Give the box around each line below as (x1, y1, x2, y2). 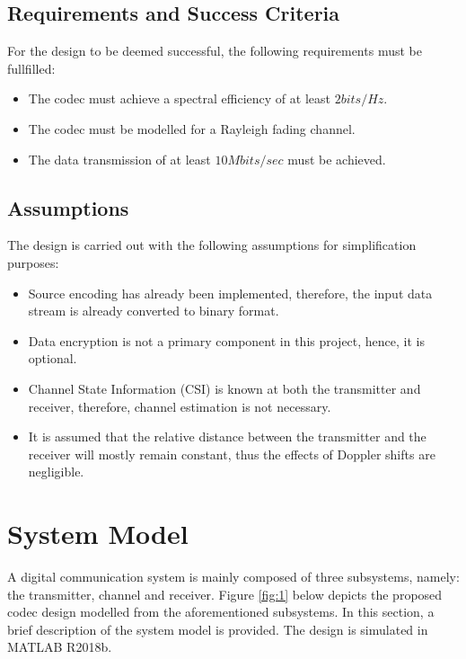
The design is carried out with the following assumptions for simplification (7, 236, 417, 254)
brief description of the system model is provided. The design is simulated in (7, 619, 428, 638)
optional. (28, 349, 77, 368)
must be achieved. (287, 149, 386, 168)
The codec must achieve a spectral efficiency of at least (28, 89, 330, 108)
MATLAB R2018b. (7, 637, 112, 656)
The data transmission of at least (28, 149, 211, 168)
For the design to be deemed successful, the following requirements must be (7, 41, 422, 60)
